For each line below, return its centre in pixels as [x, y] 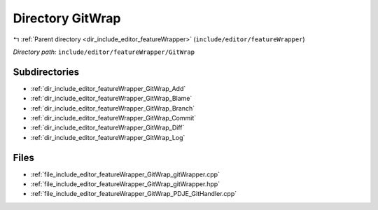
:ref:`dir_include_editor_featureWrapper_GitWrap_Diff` [107, 128]
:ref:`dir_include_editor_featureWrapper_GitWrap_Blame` [111, 99]
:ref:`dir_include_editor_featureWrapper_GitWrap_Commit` [113, 118]
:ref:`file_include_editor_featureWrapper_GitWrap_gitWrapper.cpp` [125, 174]
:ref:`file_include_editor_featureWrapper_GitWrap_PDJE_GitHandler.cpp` [134, 194]
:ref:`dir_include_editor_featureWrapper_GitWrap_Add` [108, 88]
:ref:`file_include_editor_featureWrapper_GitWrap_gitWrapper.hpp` [125, 184]
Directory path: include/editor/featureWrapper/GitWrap [104, 52]
